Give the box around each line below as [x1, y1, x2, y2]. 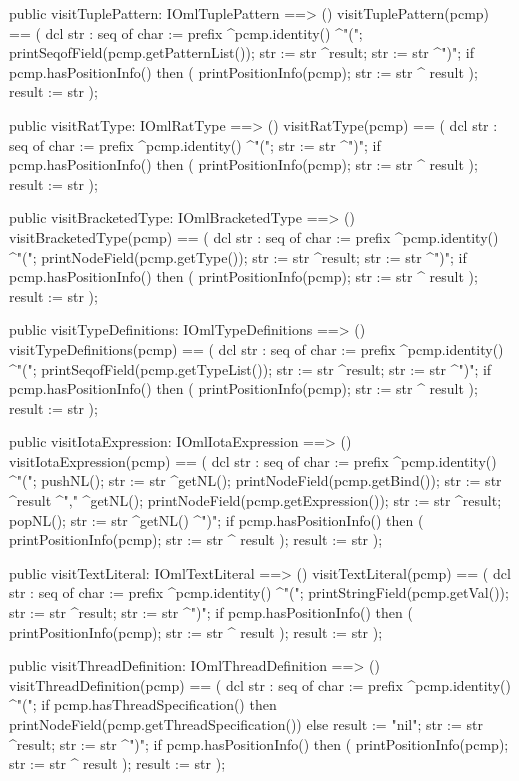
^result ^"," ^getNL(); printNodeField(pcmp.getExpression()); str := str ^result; [9, 490, 502, 511]
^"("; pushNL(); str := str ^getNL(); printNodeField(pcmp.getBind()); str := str [9, 470, 502, 491]
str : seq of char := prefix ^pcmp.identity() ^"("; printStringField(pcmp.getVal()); [9, 582, 509, 603]
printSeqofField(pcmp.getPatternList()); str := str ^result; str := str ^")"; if [9, 42, 474, 63]
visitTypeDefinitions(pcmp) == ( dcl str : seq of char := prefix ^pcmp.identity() [9, 338, 504, 359]
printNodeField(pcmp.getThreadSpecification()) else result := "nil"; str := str [9, 714, 483, 734]
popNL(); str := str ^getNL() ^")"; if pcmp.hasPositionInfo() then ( [9, 509, 424, 530]
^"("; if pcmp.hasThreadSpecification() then [9, 694, 277, 715]
